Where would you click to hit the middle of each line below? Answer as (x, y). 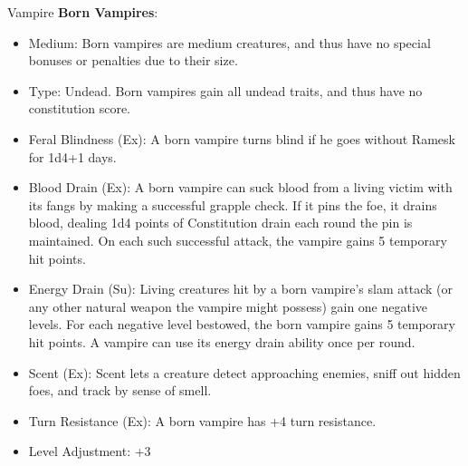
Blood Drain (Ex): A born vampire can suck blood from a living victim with (240, 187)
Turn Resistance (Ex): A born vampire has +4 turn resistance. (202, 420)
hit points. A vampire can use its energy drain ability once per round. (222, 341)
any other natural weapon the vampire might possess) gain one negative (228, 306)
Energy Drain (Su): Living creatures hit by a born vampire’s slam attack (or (240, 289)
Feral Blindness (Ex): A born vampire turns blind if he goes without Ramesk (242, 138)
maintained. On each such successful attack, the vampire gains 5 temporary (238, 240)
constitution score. (79, 108)
